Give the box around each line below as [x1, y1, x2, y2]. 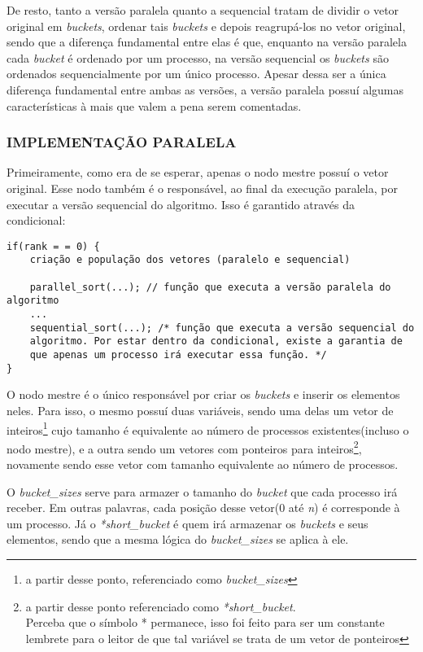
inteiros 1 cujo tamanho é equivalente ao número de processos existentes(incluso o [7, 418, 409, 438]
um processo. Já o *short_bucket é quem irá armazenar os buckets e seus [7, 514, 368, 532]
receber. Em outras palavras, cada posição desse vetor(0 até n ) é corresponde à [7, 499, 400, 516]
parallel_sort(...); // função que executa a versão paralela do [29, 281, 391, 293]
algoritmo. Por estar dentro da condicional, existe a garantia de [29, 335, 403, 348]
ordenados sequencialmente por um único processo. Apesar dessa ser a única [7, 65, 386, 82]
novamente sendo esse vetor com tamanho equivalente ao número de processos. [7, 456, 399, 472]
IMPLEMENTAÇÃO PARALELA [7, 132, 237, 152]
